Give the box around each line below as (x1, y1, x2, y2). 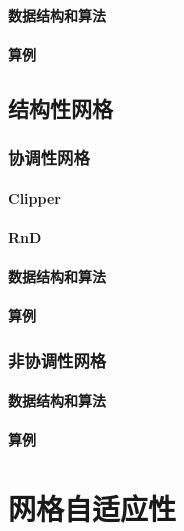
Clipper (8, 187, 61, 208)
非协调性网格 (8, 347, 107, 372)
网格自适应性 (8, 488, 177, 529)
